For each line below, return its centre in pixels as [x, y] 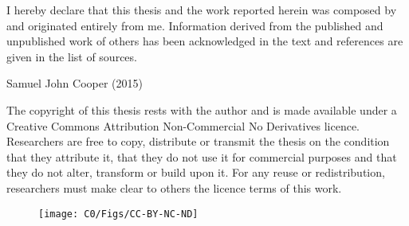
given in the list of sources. [72, 56]
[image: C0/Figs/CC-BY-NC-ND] [118, 214]
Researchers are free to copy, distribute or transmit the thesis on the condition [198, 141]
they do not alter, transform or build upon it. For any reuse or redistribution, [196, 172]
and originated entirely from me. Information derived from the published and [195, 25]
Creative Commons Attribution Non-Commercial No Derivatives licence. [183, 125]
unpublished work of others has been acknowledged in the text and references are [205, 41]
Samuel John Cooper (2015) [75, 83]
